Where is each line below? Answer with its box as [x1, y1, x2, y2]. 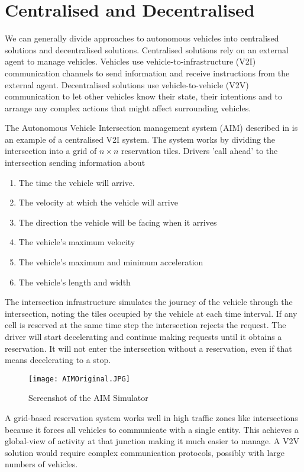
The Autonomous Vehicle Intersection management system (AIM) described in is [5, 121, 298, 134]
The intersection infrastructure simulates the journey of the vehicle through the [5, 296, 293, 308]
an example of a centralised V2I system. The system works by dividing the [5, 133, 276, 145]
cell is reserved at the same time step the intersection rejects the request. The [5, 319, 286, 331]
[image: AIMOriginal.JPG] [28, 374, 130, 383]
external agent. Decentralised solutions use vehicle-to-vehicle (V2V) [5, 78, 249, 91]
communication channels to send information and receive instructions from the [5, 66, 290, 79]
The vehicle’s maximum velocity [18, 236, 135, 248]
